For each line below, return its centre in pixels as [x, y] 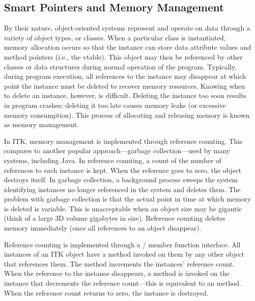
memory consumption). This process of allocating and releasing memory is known [127, 115]
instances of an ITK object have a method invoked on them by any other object [124, 254]
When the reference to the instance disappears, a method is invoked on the [117, 273]
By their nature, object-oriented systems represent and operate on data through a [127, 28]
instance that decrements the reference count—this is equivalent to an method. [123, 283]
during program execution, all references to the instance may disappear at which [125, 76]
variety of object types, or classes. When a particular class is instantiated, [115, 37]
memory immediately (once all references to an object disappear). [103, 228]
